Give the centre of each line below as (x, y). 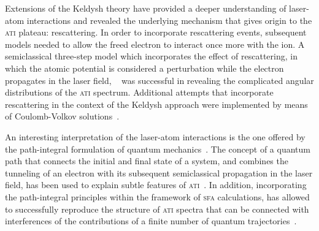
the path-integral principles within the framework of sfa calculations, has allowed (157, 196)
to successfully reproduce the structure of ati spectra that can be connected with (157, 209)
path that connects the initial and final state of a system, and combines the (147, 161)
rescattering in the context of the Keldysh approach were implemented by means (156, 104)
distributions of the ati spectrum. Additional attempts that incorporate (139, 92)
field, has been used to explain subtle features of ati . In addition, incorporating (156, 185)
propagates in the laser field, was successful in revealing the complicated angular (159, 80)
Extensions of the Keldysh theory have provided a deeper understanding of (146, 8)
